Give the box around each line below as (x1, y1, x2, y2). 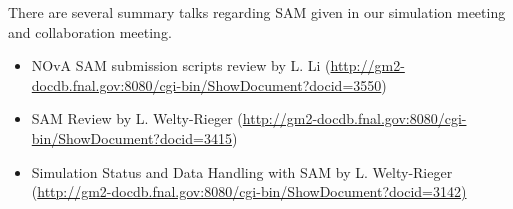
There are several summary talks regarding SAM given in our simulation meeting (8, 2, 506, 22)
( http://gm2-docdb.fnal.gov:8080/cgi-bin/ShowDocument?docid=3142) (31, 181, 467, 202)
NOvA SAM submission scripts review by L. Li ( (31, 55, 331, 76)
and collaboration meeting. (8, 21, 172, 42)
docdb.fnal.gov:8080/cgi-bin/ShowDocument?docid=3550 (31, 74, 382, 95)
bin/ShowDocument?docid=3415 (31, 127, 232, 148)
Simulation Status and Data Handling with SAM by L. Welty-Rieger (31, 161, 453, 182)
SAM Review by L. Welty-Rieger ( (31, 108, 243, 129)
